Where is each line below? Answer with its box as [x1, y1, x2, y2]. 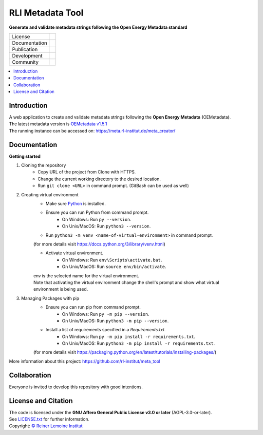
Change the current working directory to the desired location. [38, 176, 161, 182]
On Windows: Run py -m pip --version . [62, 311, 150, 317]
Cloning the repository [21, 162, 66, 168]
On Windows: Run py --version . [62, 216, 131, 222]
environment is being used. [33, 286, 88, 292]
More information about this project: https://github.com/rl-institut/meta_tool [9, 358, 161, 364]
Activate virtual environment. [45, 250, 104, 256]
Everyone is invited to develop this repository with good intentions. [9, 384, 143, 390]
